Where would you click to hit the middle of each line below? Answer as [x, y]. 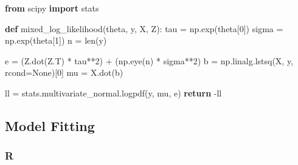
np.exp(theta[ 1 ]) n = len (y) [56, 40]
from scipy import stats [52, 8]
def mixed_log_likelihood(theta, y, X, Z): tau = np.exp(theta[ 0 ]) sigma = [144, 28]
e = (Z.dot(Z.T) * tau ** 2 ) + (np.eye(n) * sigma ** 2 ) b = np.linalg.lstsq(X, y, [149, 60]
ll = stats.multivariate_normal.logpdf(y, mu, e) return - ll [113, 93]
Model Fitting [50, 125]
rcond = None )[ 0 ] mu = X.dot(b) [64, 72]
